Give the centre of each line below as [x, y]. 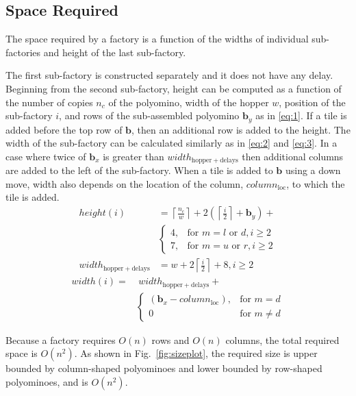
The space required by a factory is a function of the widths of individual [157, 39]
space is [22, 353]
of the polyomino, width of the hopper [189, 102]
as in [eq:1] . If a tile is [301, 115]
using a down [313, 170]
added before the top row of [64, 129]
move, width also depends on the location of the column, [125, 183]
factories [23, 52]
